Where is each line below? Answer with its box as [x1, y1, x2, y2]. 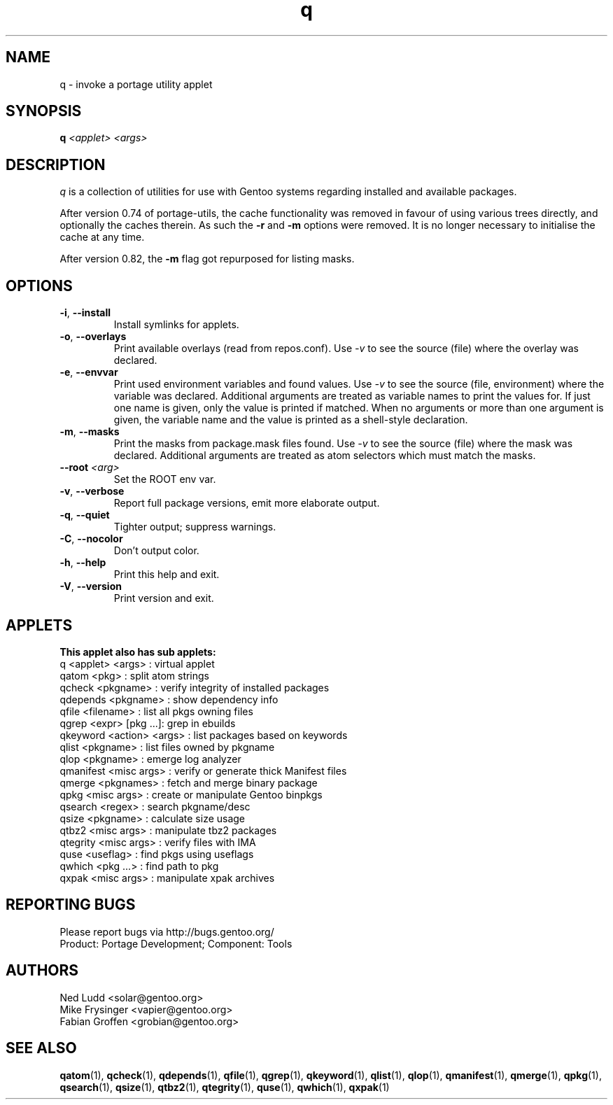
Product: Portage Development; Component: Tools [59, 937, 293, 950]
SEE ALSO [6, 1039, 77, 1057]
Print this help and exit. [113, 568, 220, 581]
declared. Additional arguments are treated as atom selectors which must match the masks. [113, 449, 536, 462]
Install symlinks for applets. [113, 318, 239, 331]
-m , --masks [59, 425, 120, 438]
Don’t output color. [113, 544, 199, 557]
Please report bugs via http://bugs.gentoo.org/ [59, 925, 274, 938]
